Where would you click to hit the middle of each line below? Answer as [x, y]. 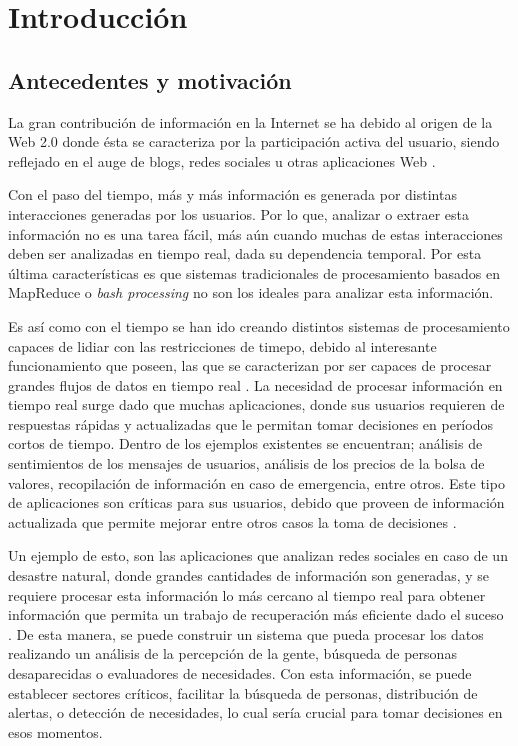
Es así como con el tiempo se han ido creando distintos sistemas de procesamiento [259, 325]
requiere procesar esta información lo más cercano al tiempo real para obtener [247, 594]
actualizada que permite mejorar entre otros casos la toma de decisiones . [232, 521]
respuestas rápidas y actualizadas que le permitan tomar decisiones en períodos [250, 423]
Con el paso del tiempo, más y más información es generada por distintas [232, 194]
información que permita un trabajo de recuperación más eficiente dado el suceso [256, 614]
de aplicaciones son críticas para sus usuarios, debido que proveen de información [256, 502]
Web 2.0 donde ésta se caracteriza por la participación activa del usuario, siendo [254, 141]
